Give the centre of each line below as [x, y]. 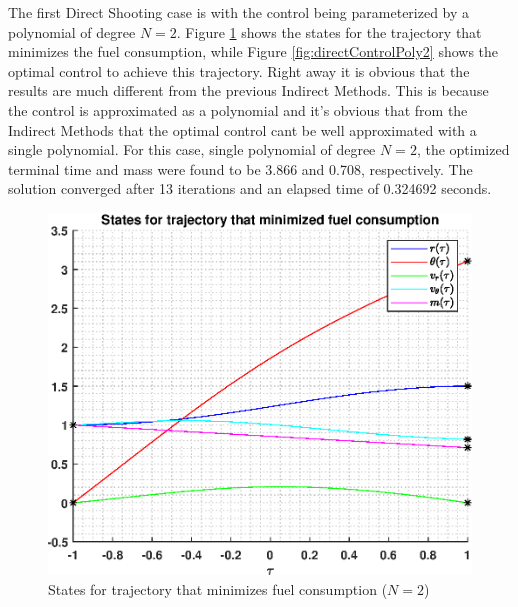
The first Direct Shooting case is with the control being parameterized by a [239, 12]
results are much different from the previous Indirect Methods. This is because [248, 90]
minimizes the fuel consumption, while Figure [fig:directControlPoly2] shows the [253, 51]
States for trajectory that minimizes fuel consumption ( [218, 589]
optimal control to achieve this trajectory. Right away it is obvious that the [239, 70]
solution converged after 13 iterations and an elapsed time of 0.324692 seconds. [250, 188]
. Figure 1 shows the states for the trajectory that [329, 31]
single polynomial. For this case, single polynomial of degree [192, 149]
